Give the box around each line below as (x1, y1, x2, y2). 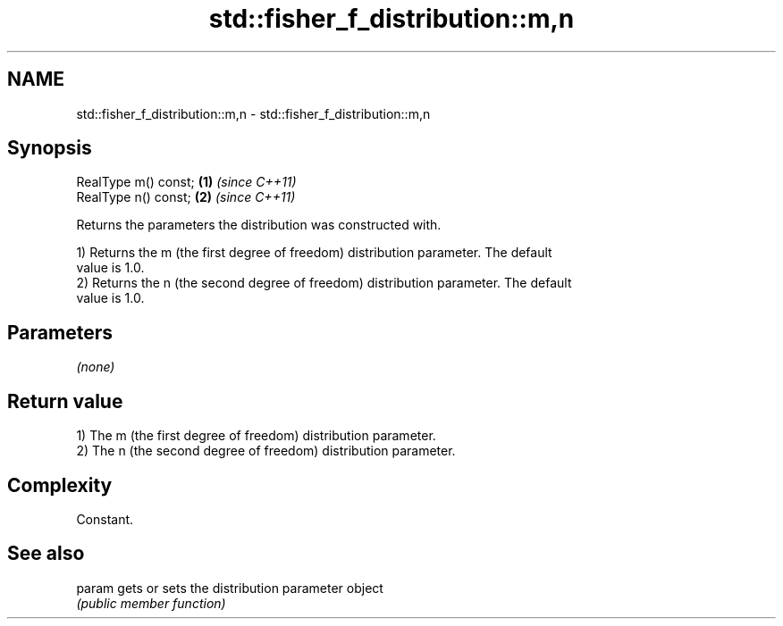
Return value (7, 389, 123, 413)
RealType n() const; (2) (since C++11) (76, 189, 296, 205)
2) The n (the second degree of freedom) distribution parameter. (76, 443, 456, 459)
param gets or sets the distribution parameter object (76, 580, 383, 596)
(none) (76, 359, 115, 375)
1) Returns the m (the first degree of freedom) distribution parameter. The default (76, 245, 552, 261)
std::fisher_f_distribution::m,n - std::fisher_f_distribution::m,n (76, 105, 431, 121)
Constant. (76, 511, 134, 527)
